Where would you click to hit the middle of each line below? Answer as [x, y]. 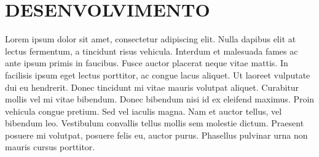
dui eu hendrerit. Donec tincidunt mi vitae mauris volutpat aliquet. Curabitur [152, 87]
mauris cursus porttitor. [50, 147]
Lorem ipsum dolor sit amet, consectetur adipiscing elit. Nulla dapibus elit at [151, 39]
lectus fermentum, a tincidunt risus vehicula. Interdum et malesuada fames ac [152, 51]
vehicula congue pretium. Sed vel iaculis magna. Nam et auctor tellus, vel [144, 111]
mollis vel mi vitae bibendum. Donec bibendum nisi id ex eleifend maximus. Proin [160, 99]
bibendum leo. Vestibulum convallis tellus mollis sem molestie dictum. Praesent [155, 123]
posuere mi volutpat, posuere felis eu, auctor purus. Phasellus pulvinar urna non [156, 135]
